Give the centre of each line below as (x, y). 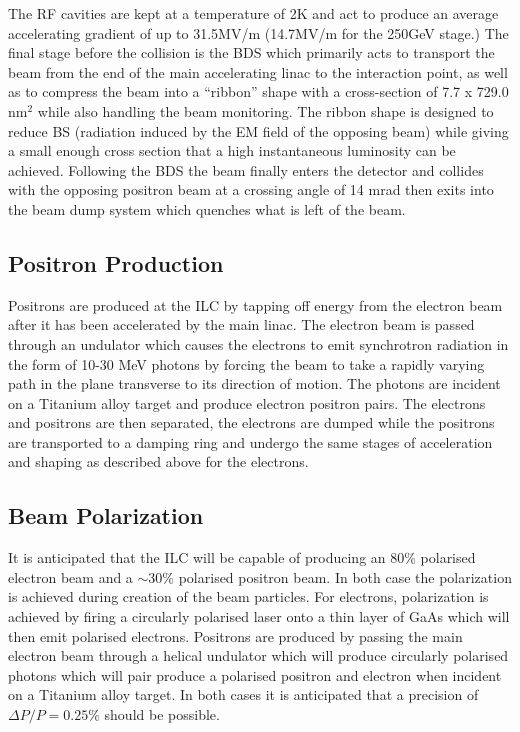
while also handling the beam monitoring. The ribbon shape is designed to (265, 110)
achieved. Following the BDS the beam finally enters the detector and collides (246, 169)
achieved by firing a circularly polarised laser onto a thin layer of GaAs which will (259, 616)
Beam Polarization (106, 515)
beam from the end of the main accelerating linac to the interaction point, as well (258, 71)
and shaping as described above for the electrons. (158, 461)
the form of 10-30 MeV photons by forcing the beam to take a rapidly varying (246, 363)
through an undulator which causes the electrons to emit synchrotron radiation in (258, 343)
